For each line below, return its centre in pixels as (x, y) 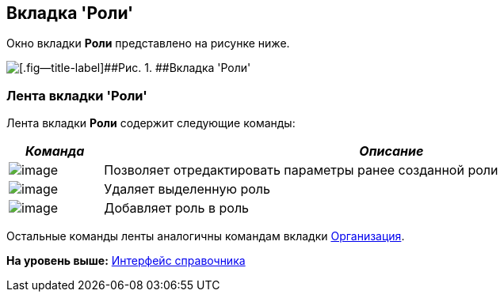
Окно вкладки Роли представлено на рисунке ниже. (148, 43)
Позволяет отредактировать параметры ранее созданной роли (301, 170)
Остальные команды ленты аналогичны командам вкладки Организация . (206, 236)
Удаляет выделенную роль (187, 189)
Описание (391, 151)
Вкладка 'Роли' (70, 13)
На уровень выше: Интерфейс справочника (126, 261)
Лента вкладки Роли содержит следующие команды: (151, 123)
